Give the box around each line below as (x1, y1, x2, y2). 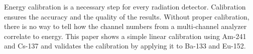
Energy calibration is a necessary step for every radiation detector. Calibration (4, 1, 246, 11)
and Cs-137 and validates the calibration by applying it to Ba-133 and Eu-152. (4, 40, 246, 51)
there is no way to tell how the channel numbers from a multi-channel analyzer (4, 21, 247, 31)
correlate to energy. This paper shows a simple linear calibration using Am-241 (4, 30, 246, 41)
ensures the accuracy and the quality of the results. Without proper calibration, (4, 11, 249, 21)
